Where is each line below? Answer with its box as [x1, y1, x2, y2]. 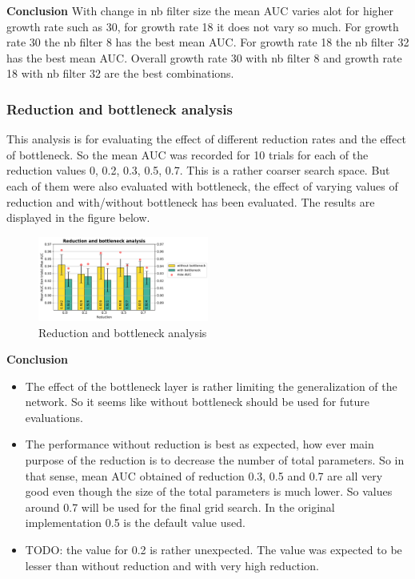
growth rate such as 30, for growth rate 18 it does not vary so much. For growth [6, 18, 399, 34]
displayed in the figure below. [6, 209, 150, 226]
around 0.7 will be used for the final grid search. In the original [25, 498, 335, 515]
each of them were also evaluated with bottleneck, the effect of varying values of [6, 177, 398, 194]
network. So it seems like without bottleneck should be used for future [25, 393, 369, 410]
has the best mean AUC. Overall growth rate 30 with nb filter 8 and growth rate [6, 49, 402, 66]
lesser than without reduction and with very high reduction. [25, 557, 319, 573]
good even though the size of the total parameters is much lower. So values [25, 483, 393, 500]
